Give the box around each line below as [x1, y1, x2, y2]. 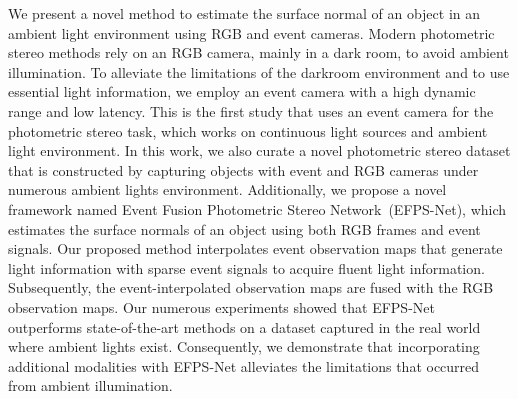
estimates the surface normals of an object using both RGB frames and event [8, 218, 481, 239]
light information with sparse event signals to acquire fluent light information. [8, 257, 485, 278]
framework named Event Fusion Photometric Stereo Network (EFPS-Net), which [8, 198, 507, 219]
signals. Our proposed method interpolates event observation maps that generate [8, 238, 503, 259]
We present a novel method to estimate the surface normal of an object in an [8, 3, 481, 23]
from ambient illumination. [8, 375, 173, 396]
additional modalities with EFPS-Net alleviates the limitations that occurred [8, 355, 480, 376]
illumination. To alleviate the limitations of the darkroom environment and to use [8, 61, 510, 82]
